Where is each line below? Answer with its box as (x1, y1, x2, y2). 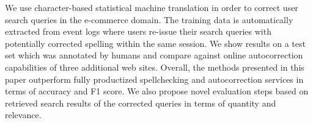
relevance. (5, 108, 42, 121)
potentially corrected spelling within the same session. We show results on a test (5, 37, 306, 49)
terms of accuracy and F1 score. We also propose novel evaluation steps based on (5, 85, 309, 97)
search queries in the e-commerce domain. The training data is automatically (5, 13, 293, 26)
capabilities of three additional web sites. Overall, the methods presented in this (5, 60, 304, 73)
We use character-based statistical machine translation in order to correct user (5, 1, 298, 13)
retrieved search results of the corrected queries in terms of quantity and (5, 96, 276, 109)
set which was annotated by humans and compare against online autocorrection (5, 49, 303, 61)
